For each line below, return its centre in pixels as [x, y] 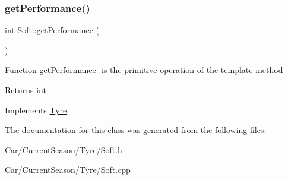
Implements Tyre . [37, 110]
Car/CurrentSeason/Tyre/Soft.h [64, 149]
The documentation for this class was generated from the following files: [136, 130]
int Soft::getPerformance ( [52, 30]
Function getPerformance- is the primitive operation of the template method [144, 70]
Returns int [26, 90]
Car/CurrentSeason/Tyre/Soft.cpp [68, 170]
